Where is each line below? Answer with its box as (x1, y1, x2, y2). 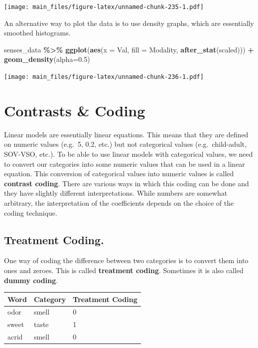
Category (33, 294, 66, 304)
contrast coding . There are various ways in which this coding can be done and (4, 178, 249, 188)
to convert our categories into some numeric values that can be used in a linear (4, 158, 245, 169)
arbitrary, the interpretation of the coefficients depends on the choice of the (4, 197, 234, 208)
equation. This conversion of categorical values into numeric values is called (4, 168, 234, 179)
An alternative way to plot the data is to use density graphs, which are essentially (4, 17, 254, 28)
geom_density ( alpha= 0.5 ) (4, 54, 90, 64)
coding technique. (4, 207, 57, 218)
